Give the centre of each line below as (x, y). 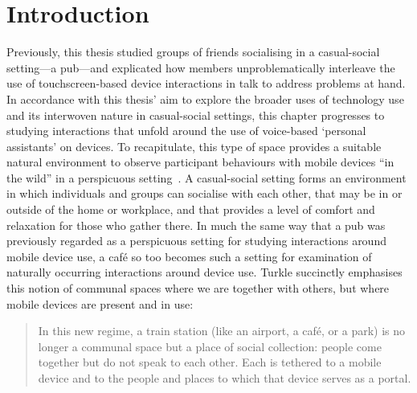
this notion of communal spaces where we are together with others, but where (198, 288)
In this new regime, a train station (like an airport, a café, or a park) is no (222, 331)
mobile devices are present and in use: (100, 303)
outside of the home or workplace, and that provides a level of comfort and (191, 209)
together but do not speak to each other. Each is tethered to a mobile (210, 362)
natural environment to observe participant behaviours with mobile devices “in (200, 162)
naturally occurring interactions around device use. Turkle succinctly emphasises (204, 272)
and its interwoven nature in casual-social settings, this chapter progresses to (196, 115)
